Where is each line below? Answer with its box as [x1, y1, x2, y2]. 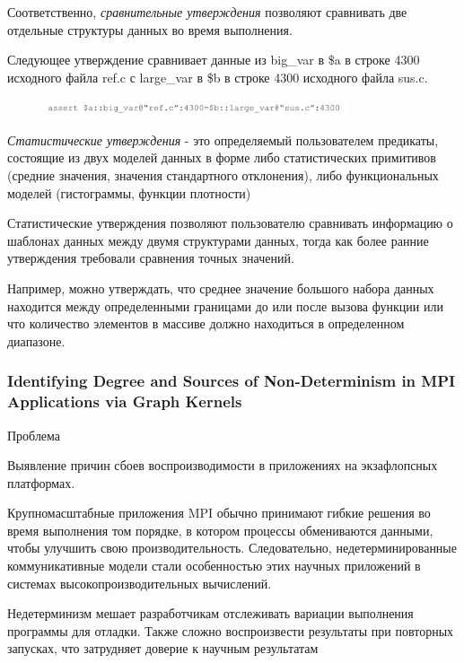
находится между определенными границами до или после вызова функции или [7, 296, 443, 315]
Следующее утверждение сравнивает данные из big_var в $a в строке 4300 [7, 50, 420, 69]
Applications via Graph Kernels [7, 390, 242, 413]
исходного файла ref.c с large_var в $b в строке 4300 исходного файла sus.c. [7, 67, 428, 86]
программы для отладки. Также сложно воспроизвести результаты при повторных [7, 621, 454, 640]
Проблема [7, 425, 61, 444]
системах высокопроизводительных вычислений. [7, 573, 272, 592]
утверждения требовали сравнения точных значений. [7, 249, 294, 267]
